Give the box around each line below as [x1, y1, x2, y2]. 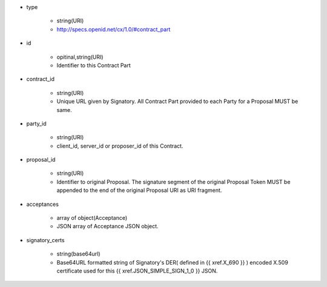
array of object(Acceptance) [56, 214, 128, 222]
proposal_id [26, 156, 56, 163]
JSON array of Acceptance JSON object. [56, 223, 159, 230]
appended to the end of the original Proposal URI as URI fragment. [56, 186, 222, 194]
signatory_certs [26, 236, 65, 243]
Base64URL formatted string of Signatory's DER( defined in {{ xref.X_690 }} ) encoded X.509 [56, 259, 289, 266]
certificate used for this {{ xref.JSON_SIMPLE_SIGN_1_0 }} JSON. [56, 267, 218, 274]
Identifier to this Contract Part [56, 61, 131, 69]
